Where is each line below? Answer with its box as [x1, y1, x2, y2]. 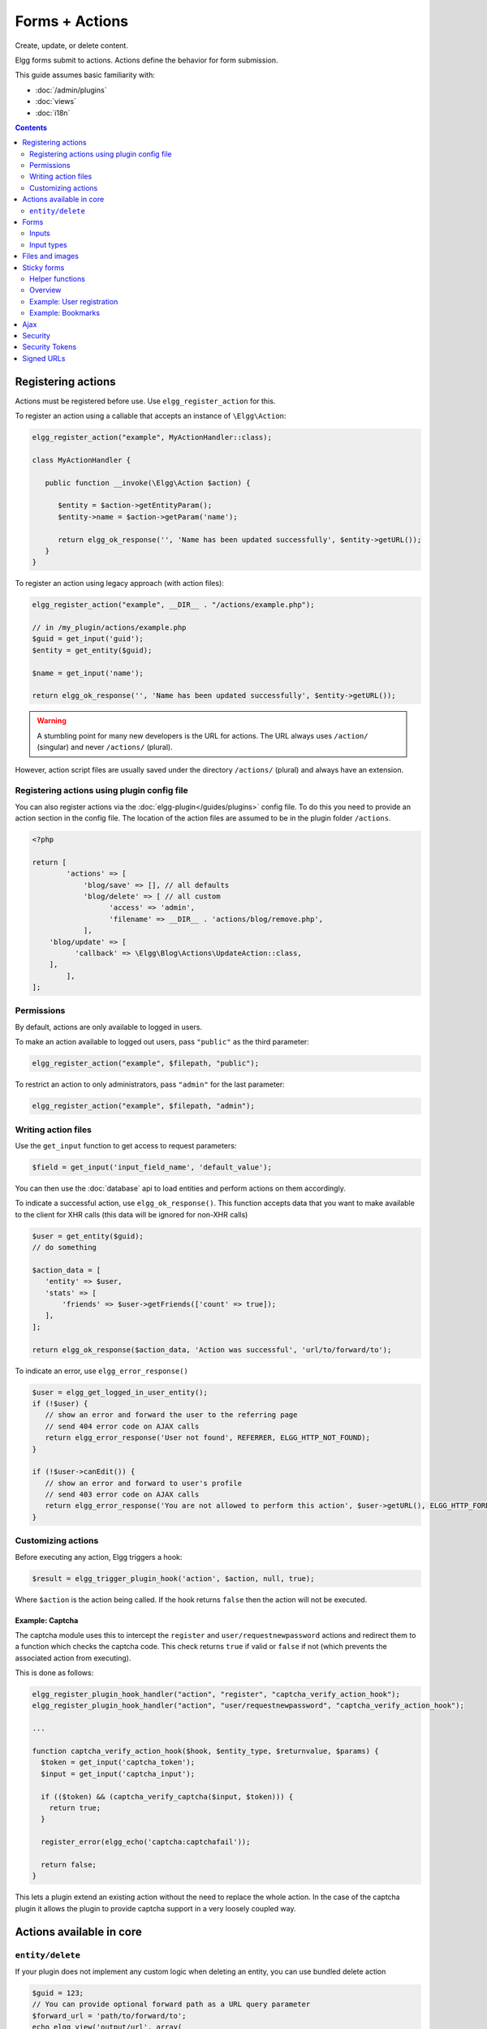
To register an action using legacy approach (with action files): [15, 579, 225, 588]
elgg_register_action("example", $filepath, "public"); [32, 1059, 260, 1068]
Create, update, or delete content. [15, 41, 129, 50]
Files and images [22, 252, 79, 261]
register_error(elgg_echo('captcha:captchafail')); [41, 1837, 251, 1846]
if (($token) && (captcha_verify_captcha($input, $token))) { [41, 1792, 294, 1801]
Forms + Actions [15, 12, 129, 30]
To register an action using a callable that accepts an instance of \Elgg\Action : [15, 411, 287, 420]
